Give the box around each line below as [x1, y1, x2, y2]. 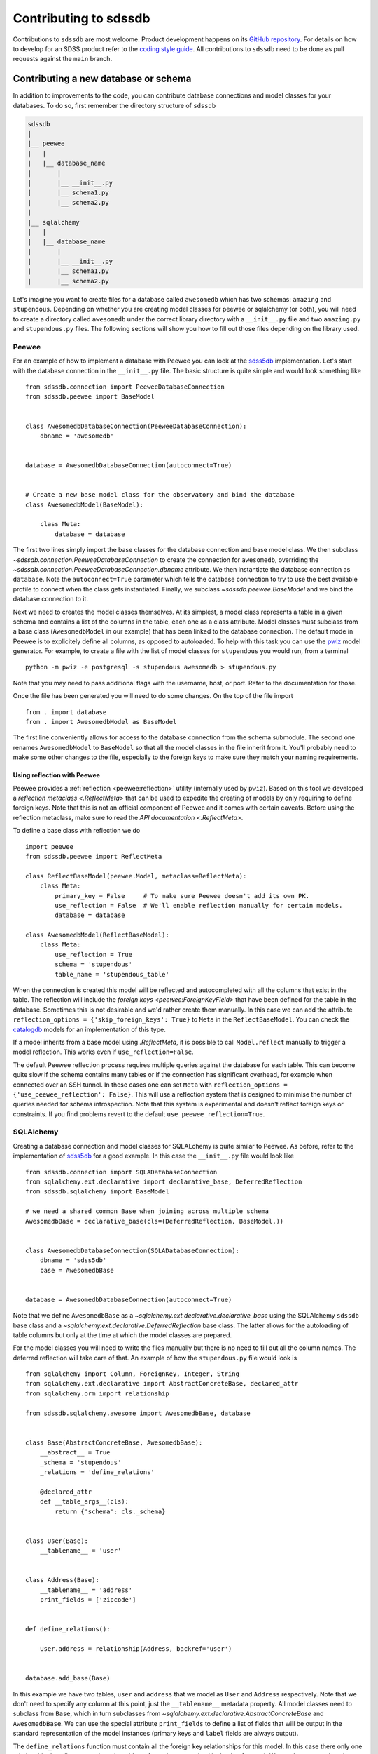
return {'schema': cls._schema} [55, 1507, 166, 1515]
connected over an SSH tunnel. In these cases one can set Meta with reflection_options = [13, 1080, 288, 1089]
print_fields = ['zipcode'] [39, 1596, 136, 1604]
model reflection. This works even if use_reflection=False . [13, 1047, 194, 1056]
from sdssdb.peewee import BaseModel [25, 393, 155, 401]
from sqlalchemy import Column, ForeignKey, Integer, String [25, 1370, 239, 1378]
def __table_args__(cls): [39, 1498, 129, 1506]
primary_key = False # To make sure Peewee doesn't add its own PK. [55, 892, 310, 899]
